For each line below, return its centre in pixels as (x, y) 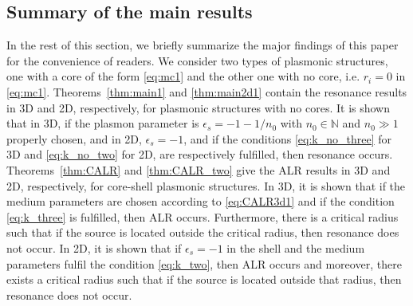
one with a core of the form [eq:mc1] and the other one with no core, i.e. (183, 76)
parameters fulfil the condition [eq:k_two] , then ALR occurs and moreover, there (204, 263)
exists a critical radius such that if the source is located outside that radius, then (204, 279)
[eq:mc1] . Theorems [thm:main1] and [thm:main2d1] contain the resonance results (207, 91)
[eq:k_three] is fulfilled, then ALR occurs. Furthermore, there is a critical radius (203, 216)
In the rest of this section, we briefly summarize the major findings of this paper (203, 45)
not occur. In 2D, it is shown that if (94, 247)
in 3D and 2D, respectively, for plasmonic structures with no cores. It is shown (198, 107)
